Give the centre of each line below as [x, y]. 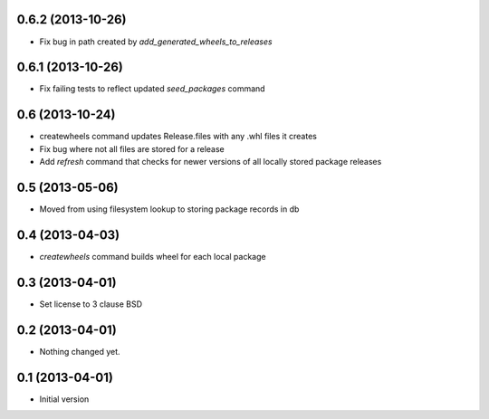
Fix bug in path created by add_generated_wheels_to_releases [156, 42]
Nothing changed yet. [80, 351]
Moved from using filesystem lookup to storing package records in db [169, 209]
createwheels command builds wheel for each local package [153, 256]
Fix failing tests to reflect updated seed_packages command [153, 89]
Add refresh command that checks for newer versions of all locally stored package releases [211, 162]
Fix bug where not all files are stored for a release [132, 148]
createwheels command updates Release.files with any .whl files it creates [178, 137]
